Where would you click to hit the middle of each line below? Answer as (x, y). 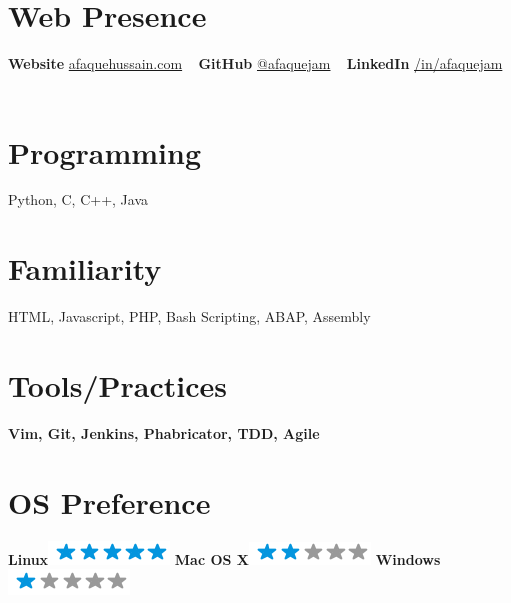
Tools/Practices (118, 384)
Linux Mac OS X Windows (224, 558)
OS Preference (109, 501)
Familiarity (85, 268)
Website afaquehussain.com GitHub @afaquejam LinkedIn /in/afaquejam (255, 63)
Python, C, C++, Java (78, 199)
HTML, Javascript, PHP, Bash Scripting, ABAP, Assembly (189, 316)
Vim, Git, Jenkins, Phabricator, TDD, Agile (164, 432)
